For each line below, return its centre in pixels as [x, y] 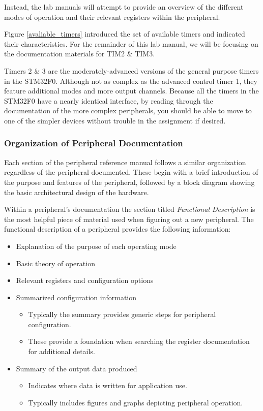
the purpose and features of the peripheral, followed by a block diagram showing [129, 182]
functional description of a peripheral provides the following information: [118, 229]
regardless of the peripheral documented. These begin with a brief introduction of [131, 172]
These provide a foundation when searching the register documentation [139, 341]
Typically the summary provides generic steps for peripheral [122, 314]
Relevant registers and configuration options [85, 280]
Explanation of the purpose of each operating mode [96, 246]
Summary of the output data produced [77, 368]
